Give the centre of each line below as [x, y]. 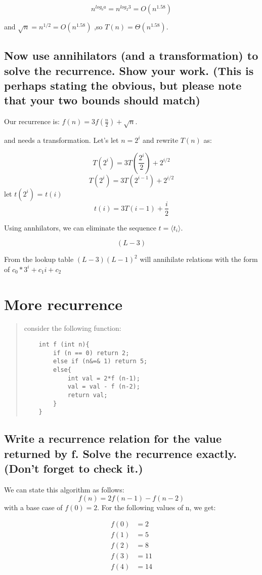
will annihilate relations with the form [199, 259]
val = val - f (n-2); [104, 387]
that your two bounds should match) [102, 100]
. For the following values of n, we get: [157, 507]
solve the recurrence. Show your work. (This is [129, 70]
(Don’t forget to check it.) [74, 468]
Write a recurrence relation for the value [113, 438]
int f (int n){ [64, 345]
